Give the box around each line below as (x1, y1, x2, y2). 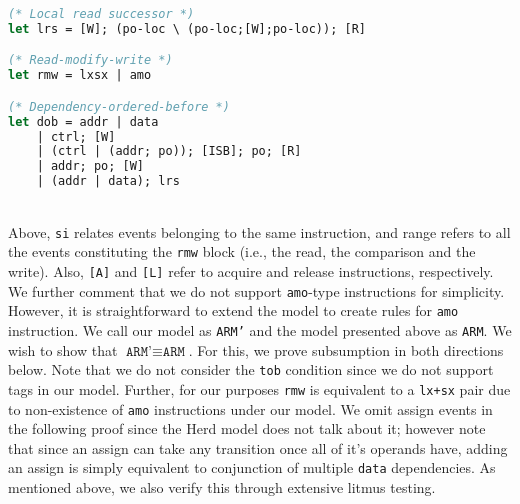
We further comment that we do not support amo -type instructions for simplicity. (8, 280, 505, 301)
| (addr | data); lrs (36, 174, 180, 189)
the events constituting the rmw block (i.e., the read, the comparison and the (8, 241, 476, 262)
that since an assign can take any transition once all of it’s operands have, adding (8, 437, 508, 458)
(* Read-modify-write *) (8, 53, 173, 68)
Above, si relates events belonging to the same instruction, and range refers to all (8, 221, 511, 242)
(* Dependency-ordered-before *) (8, 99, 230, 114)
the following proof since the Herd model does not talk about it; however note (8, 418, 486, 439)
